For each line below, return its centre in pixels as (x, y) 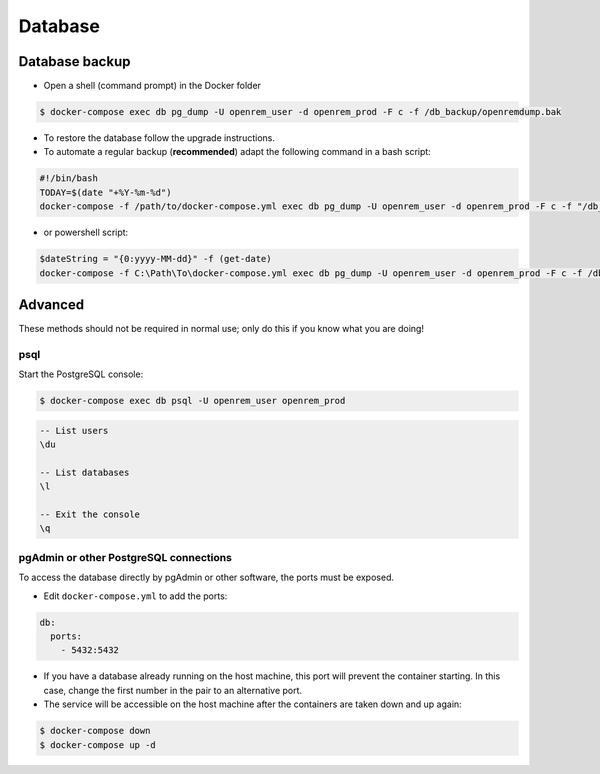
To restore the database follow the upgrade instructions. (159, 138)
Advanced (51, 304)
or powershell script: (86, 232)
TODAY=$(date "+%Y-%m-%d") (105, 192)
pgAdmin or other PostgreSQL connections (125, 557)
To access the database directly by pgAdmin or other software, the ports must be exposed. (206, 577)
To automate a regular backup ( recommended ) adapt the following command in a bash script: (237, 152)
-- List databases (84, 472)
